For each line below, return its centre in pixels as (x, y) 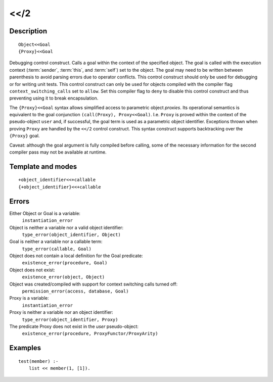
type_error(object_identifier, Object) (71, 234)
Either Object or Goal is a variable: (45, 213)
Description (28, 31)
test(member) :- (38, 361)
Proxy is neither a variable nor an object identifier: (61, 312)
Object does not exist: (32, 270)
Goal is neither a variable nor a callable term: (56, 242)
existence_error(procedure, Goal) (65, 263)
